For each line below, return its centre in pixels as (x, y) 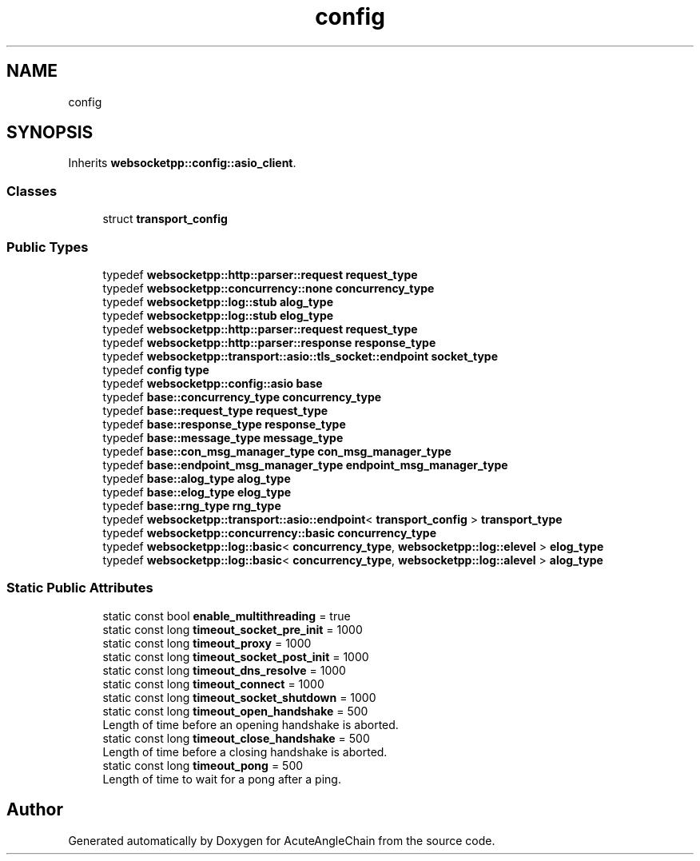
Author (35, 810)
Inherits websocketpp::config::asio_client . (182, 163)
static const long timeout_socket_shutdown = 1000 (239, 697)
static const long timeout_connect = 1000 (213, 684)
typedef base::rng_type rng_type (192, 505)
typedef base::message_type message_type (223, 437)
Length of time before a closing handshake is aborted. (245, 751)
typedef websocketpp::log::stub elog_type (218, 315)
